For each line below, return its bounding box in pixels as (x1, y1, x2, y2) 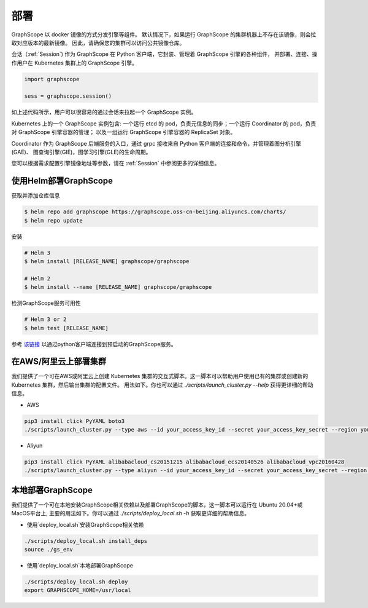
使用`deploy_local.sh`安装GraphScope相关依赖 (26, 521, 144, 528)
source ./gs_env (24, 546, 74, 553)
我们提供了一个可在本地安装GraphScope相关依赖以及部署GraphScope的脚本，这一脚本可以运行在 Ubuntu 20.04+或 (11, 501, 303, 508)
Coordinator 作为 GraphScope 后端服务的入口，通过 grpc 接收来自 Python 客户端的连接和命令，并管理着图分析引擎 (11, 140, 302, 147)
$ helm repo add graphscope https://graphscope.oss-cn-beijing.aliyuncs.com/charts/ (24, 208, 286, 215)
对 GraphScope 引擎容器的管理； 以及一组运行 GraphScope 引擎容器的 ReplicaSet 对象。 (11, 128, 236, 136)
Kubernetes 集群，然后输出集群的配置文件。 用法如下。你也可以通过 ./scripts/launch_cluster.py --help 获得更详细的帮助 (11, 381, 313, 389)
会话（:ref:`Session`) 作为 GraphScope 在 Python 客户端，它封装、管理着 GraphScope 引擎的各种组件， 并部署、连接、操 (11, 50, 318, 58)
